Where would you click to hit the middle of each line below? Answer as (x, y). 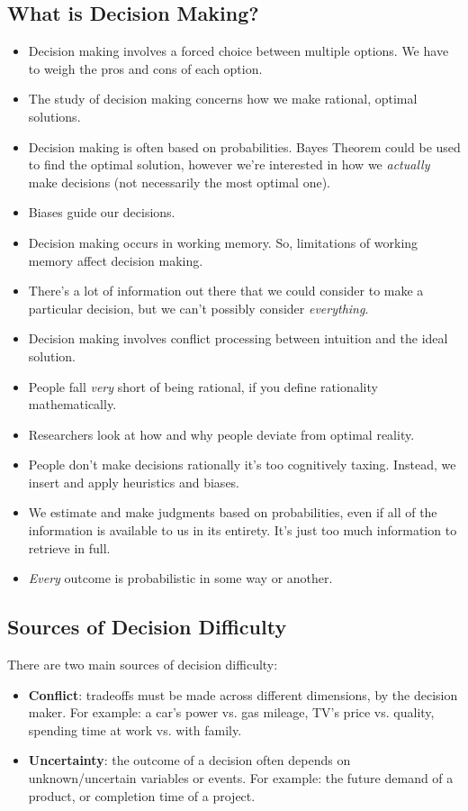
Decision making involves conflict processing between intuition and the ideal (238, 338)
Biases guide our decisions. (102, 212)
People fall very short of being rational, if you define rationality (203, 386)
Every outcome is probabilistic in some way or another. (180, 578)
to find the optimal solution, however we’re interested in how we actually (229, 164)
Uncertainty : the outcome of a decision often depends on (189, 760)
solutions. (54, 116)
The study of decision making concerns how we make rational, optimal (223, 99)
